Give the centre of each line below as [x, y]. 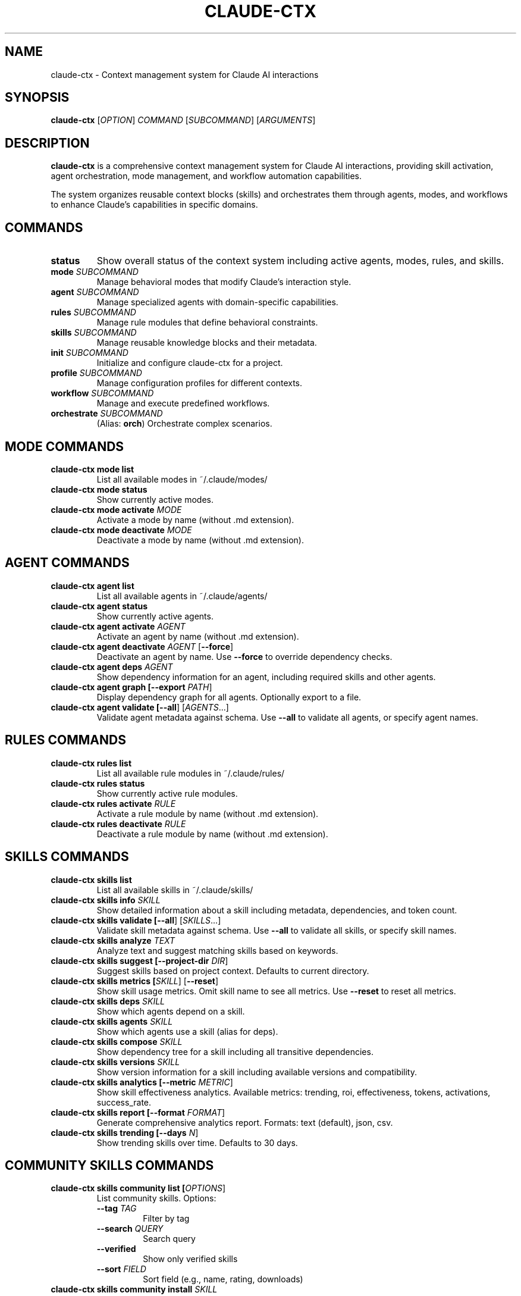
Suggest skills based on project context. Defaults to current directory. [233, 971]
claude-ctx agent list [92, 586]
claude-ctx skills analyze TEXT [113, 940]
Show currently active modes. [155, 499]
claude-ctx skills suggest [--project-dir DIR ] [139, 960]
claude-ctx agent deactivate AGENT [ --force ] [142, 646]
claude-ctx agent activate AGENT [118, 626]
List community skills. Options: [156, 1198]
